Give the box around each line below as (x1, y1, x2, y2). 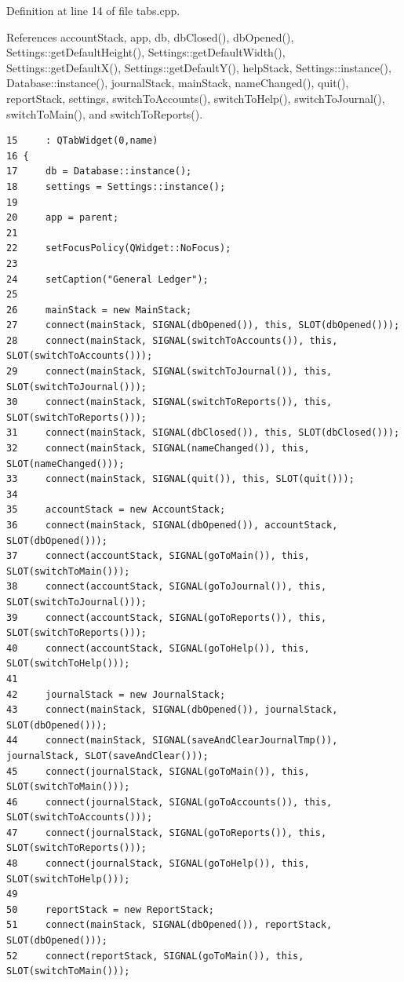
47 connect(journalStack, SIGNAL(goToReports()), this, (6, 827, 327, 838)
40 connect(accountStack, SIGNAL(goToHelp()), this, (6, 642, 310, 654)
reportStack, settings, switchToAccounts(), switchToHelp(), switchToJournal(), (6, 89, 385, 106)
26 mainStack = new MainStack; (6, 304, 192, 316)
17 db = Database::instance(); (6, 166, 192, 177)
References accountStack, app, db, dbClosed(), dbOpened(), (6, 28, 294, 45)
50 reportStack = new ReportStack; (6, 904, 214, 915)
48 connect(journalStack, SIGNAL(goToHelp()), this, (6, 858, 310, 870)
